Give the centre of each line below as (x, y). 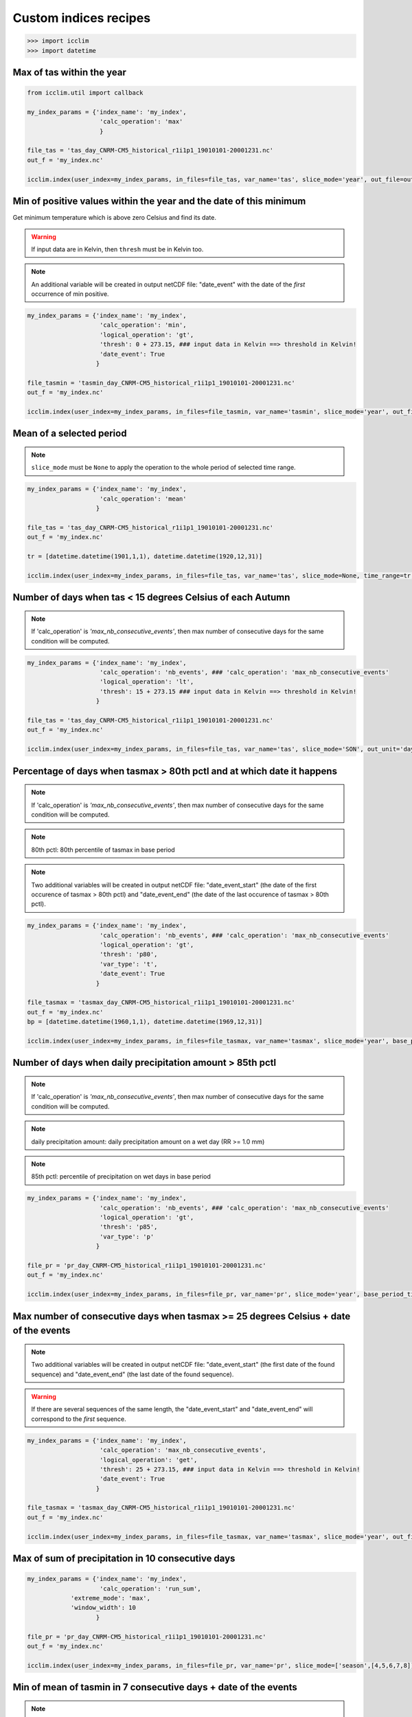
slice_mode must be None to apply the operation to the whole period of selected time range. (163, 468)
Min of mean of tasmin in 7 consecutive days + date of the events (155, 1687)
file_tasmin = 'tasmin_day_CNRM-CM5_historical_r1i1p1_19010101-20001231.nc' (161, 383)
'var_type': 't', (129, 964)
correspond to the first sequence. (79, 1419)
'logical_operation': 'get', (149, 1460)
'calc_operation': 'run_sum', (151, 1589)
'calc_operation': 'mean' (143, 499)
